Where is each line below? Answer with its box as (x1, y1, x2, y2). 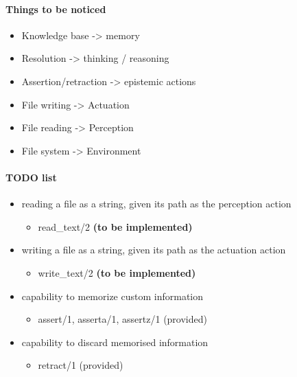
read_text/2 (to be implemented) (38, 219, 193, 233)
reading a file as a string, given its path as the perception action (21, 196, 292, 211)
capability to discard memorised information (21, 334, 209, 349)
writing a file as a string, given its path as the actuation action (21, 242, 286, 257)
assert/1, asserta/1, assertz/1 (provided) (38, 312, 207, 326)
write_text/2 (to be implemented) (38, 265, 196, 279)
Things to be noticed (5, 1, 106, 16)
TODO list (5, 170, 57, 184)
